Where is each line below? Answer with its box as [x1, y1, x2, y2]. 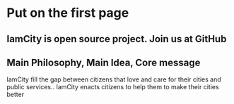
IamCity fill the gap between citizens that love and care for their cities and [6, 75, 222, 84]
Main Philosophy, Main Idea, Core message [6, 56, 201, 68]
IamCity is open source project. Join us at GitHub [6, 33, 227, 45]
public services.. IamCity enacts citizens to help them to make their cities [6, 83, 220, 91]
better [6, 90, 25, 99]
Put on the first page [6, 5, 129, 21]
